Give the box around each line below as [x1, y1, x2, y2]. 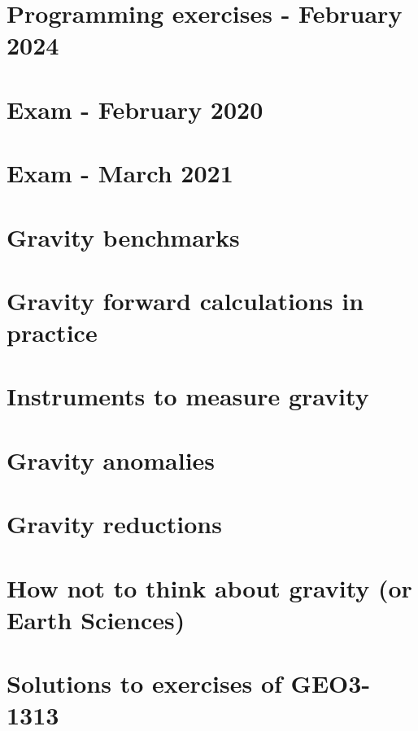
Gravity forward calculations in [7, 283, 364, 317]
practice [7, 316, 98, 349]
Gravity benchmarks [7, 220, 240, 253]
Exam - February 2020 [7, 92, 263, 125]
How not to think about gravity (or [7, 571, 412, 604]
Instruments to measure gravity [7, 379, 369, 413]
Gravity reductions [7, 507, 222, 541]
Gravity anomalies [7, 443, 216, 476]
